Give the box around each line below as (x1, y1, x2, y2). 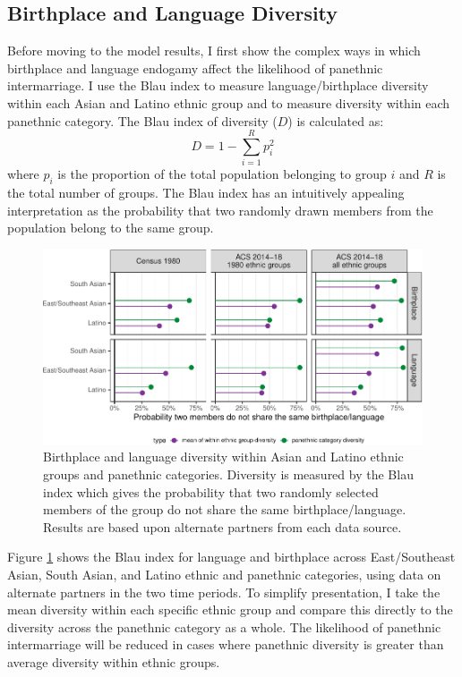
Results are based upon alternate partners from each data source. (43, 517, 402, 536)
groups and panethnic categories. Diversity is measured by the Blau (43, 465, 414, 484)
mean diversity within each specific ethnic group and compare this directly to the (7, 600, 453, 619)
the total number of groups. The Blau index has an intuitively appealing (7, 183, 405, 202)
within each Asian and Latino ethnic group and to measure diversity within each (7, 93, 450, 112)
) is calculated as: (287, 111, 384, 130)
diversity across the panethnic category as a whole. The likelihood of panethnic (7, 617, 441, 636)
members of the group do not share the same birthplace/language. (43, 500, 406, 519)
